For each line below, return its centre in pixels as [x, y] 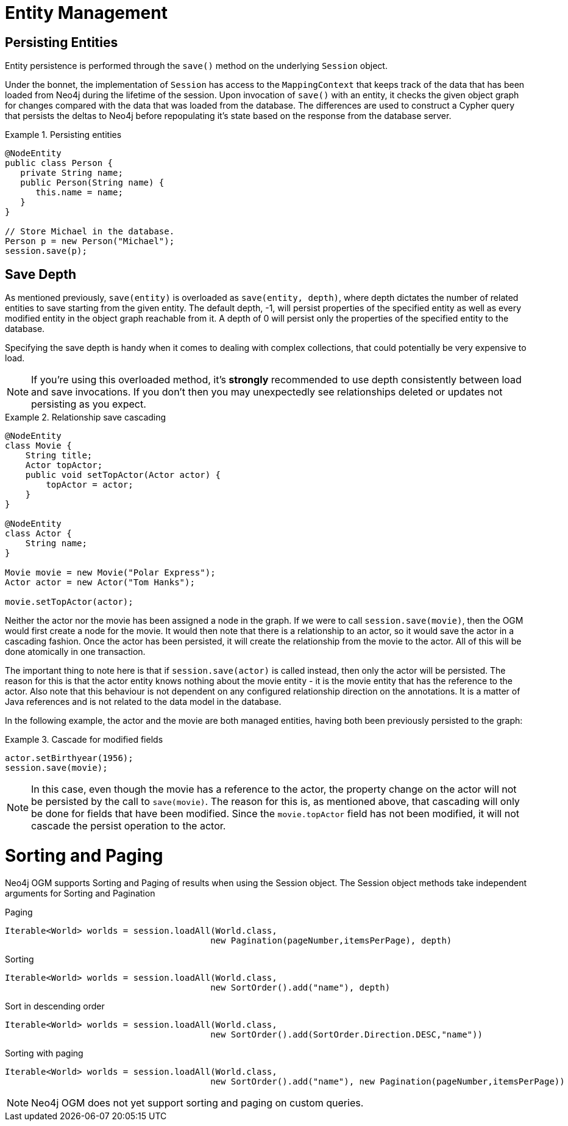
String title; [59, 456]
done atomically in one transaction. [75, 652]
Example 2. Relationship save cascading [86, 417]
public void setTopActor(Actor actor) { [123, 475]
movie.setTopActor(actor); [69, 602]
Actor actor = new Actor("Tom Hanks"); [100, 583]
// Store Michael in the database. [90, 232]
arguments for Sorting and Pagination [80, 893]
